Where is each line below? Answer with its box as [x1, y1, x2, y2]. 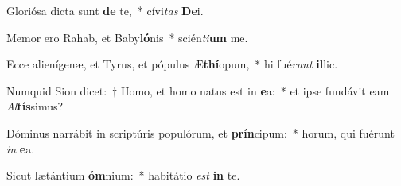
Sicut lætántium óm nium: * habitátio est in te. [6, 167, 240, 184]
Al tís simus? [6, 98, 64, 114]
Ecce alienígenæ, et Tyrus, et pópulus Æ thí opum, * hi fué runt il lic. [6, 56, 338, 72]
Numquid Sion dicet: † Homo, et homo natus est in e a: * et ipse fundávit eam [6, 82, 390, 99]
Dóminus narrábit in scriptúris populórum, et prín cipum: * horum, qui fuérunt [6, 124, 395, 141]
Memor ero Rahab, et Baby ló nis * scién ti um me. [6, 29, 248, 45]
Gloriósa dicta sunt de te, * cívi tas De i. [6, 2, 204, 18]
